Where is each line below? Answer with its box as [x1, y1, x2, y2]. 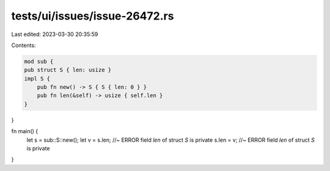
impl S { [24, 75, 51, 82]
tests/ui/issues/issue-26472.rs [11, 9, 174, 23]
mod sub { [24, 58, 54, 65]
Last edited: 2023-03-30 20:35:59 [11, 31, 98, 38]
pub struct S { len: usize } [24, 67, 112, 73]
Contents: [11, 42, 36, 49]
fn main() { [11, 128, 38, 135]
